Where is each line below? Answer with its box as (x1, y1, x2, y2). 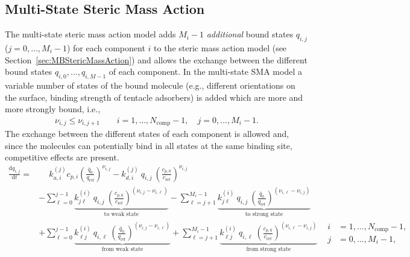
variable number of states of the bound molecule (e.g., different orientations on (5, 78, 295, 91)
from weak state (101, 246, 143, 253)
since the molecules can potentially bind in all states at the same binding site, (5, 139, 292, 151)
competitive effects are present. (5, 151, 119, 163)
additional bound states (206, 28, 294, 40)
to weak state (104, 211, 139, 217)
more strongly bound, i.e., (5, 103, 101, 115)
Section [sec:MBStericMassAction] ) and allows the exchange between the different (5, 53, 307, 66)
